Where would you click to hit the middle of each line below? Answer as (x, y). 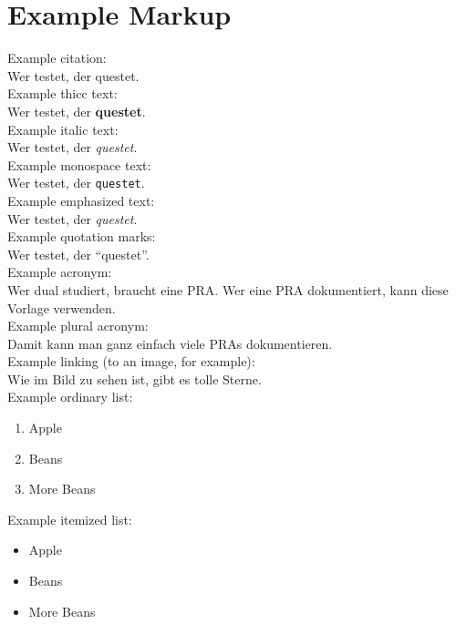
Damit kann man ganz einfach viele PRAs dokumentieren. (170, 343)
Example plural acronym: (78, 326)
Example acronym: (60, 272)
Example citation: (57, 58)
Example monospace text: (79, 164)
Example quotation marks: (82, 236)
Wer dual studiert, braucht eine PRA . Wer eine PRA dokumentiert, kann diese (228, 289)
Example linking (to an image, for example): (131, 361)
